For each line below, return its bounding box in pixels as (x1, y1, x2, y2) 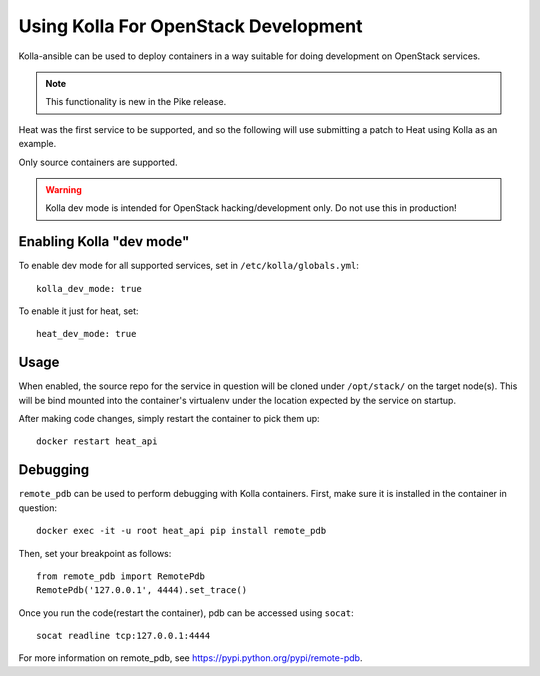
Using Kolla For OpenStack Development (18, 15, 363, 37)
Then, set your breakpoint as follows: (18, 547, 172, 559)
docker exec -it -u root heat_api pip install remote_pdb (36, 525, 327, 537)
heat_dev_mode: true (36, 328, 137, 340)
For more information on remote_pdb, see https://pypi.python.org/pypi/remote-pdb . (18, 652, 363, 664)
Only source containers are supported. (18, 156, 178, 168)
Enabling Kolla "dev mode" (18, 233, 190, 250)
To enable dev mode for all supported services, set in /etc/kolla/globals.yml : (18, 260, 359, 272)
